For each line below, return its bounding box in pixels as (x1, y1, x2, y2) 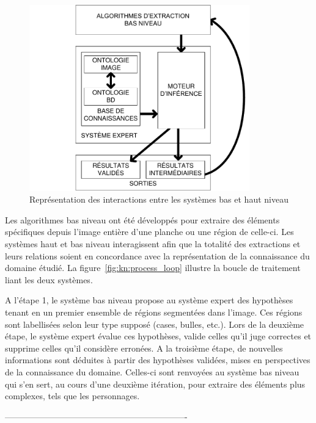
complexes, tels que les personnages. (5, 389, 140, 402)
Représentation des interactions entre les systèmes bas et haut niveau (29, 193, 288, 206)
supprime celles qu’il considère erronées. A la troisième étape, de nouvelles (5, 341, 283, 354)
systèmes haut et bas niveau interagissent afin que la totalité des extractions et (5, 237, 301, 250)
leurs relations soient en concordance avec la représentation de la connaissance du (5, 249, 310, 262)
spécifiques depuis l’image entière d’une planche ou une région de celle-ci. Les (5, 225, 294, 238)
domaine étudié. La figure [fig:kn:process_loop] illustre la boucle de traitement (5, 261, 301, 274)
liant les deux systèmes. (5, 273, 93, 286)
